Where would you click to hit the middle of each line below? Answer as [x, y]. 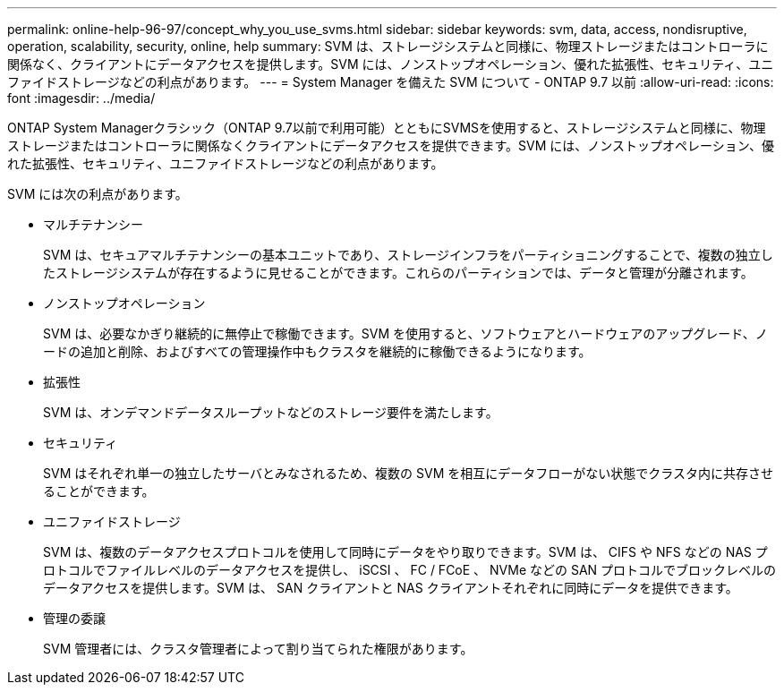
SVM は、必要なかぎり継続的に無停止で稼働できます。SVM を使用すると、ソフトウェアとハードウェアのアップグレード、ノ [405, 333]
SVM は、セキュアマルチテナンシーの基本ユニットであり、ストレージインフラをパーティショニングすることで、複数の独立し [408, 255]
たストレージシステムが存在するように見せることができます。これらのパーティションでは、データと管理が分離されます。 [398, 273]
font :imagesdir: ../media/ [81, 98]
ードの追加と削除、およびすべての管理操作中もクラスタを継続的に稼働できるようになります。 [317, 351]
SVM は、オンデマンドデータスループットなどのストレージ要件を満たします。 [271, 412]
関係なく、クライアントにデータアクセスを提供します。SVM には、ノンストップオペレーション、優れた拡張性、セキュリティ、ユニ [391, 64]
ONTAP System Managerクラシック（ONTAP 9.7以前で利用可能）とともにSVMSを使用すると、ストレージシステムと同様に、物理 [387, 128]
